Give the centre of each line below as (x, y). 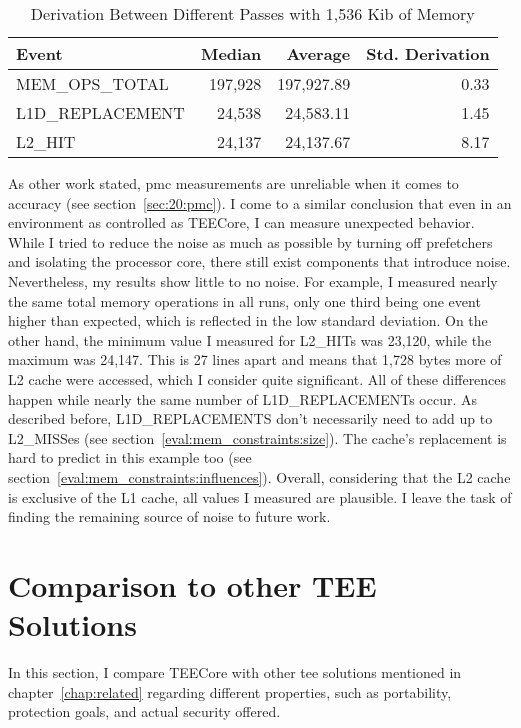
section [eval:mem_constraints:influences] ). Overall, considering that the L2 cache (259, 476)
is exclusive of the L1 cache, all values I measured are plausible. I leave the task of (260, 496)
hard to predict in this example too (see (130, 457)
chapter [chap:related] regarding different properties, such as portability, (230, 691)
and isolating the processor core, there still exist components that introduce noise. (259, 261)
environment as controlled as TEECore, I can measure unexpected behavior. (241, 222)
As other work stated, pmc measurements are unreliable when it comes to (233, 183)
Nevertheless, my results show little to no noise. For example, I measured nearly (253, 280)
